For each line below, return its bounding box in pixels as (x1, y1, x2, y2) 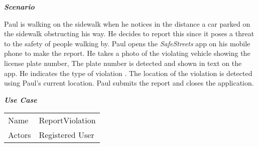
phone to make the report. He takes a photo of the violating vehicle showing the (4, 48, 250, 58)
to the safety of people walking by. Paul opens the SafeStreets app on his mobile (4, 38, 250, 48)
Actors (8, 129, 31, 141)
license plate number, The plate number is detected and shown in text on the (4, 57, 242, 68)
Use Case (4, 94, 37, 105)
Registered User (39, 129, 94, 141)
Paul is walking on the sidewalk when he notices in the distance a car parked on (4, 18, 250, 29)
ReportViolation (39, 114, 96, 126)
